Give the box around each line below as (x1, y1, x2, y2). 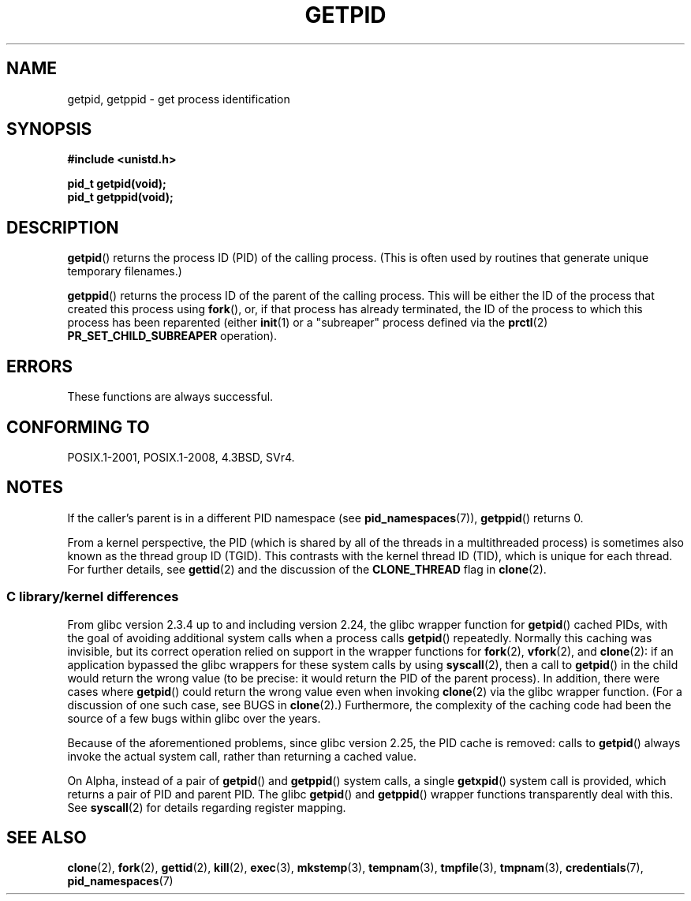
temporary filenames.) (67, 264, 182, 279)
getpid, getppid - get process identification (67, 92, 290, 106)
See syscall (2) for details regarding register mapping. (67, 800, 346, 814)
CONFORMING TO (6, 417, 150, 437)
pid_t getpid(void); (67, 177, 166, 191)
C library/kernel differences (6, 589, 179, 605)
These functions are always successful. (67, 390, 274, 404)
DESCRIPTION (6, 217, 119, 237)
